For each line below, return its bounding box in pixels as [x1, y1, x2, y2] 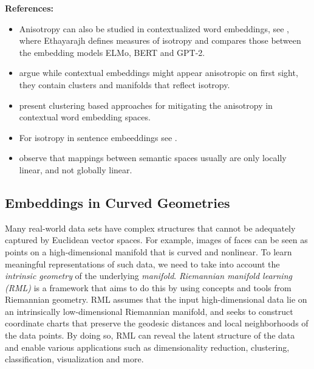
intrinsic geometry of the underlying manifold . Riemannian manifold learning [5, 269, 292, 282]
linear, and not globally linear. [19, 163, 132, 176]
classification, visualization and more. [5, 353, 144, 365]
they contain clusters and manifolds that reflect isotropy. [19, 78, 230, 91]
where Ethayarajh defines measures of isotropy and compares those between [19, 34, 301, 47]
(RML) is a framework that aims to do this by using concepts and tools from [5, 281, 292, 294]
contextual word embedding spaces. [19, 111, 151, 123]
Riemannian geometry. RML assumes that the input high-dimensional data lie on [5, 293, 307, 306]
